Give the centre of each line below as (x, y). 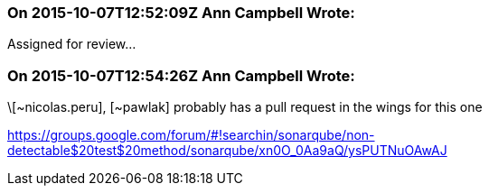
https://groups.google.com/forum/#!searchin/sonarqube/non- (191, 135)
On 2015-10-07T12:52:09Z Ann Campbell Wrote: (181, 13)
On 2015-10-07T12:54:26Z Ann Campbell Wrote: (181, 75)
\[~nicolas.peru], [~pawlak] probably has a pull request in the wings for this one (245, 107)
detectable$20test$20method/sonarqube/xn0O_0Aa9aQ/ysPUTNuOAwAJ (227, 151)
